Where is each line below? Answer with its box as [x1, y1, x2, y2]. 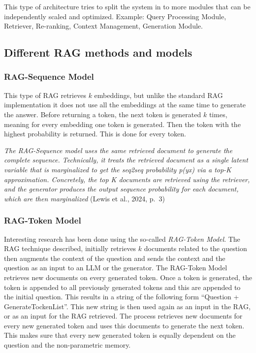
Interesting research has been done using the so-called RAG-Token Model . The [4, 233, 240, 244]
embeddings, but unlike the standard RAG [94, 90, 223, 100]
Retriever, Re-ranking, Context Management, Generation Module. [4, 21, 203, 31]
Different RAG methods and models [4, 45, 192, 60]
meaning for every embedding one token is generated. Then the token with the [4, 119, 241, 129]
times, [209, 109, 227, 119]
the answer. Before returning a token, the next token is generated [4, 109, 201, 119]
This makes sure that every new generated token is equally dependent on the [4, 330, 236, 340]
